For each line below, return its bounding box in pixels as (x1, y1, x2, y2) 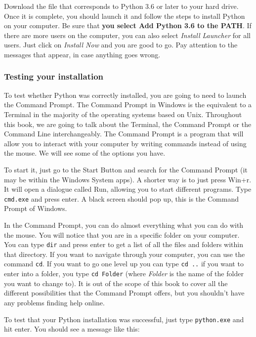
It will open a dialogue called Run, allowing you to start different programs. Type (4, 184, 252, 194)
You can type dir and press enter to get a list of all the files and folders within (4, 239, 243, 250)
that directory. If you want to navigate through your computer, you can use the (4, 249, 245, 259)
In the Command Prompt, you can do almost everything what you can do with (4, 219, 244, 230)
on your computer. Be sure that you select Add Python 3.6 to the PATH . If (4, 20, 252, 31)
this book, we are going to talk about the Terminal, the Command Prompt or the (4, 119, 252, 129)
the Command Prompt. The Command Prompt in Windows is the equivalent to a (4, 99, 252, 110)
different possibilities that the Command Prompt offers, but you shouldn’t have (4, 288, 245, 298)
